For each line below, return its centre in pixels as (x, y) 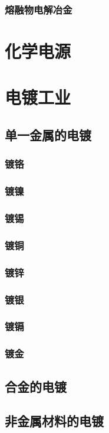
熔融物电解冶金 (39, 9)
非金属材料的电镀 (54, 421)
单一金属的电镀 (48, 134)
